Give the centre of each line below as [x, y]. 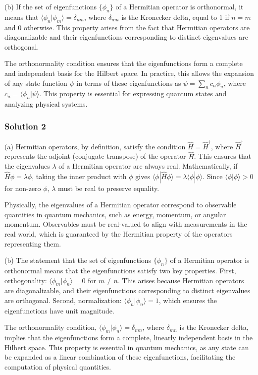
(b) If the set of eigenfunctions [51, 6]
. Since [213, 176]
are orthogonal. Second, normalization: [63, 300]
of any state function [36, 83]
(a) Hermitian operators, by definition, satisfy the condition [95, 146]
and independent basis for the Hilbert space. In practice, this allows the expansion [129, 73]
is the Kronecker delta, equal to [169, 17]
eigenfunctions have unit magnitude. [59, 310]
